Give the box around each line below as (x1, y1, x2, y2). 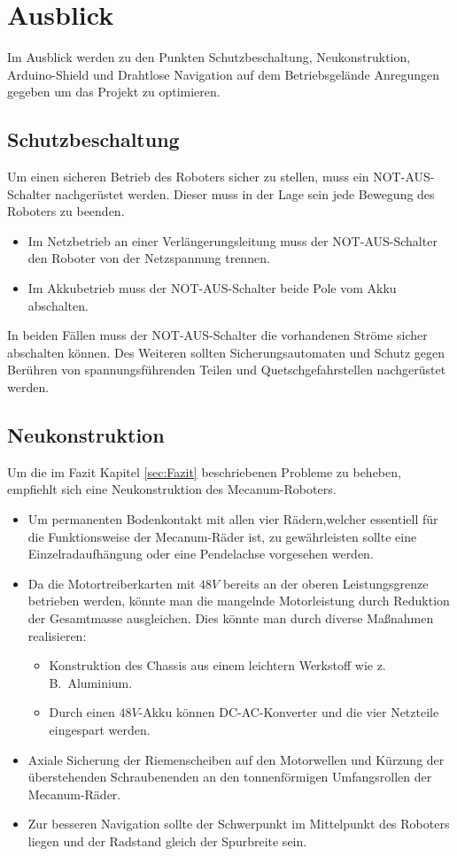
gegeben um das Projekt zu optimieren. (7, 82, 221, 101)
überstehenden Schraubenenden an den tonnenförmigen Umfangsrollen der (27, 767, 432, 786)
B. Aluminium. (49, 673, 133, 691)
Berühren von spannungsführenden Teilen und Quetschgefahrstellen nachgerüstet (7, 360, 446, 379)
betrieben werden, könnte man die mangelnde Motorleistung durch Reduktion (27, 591, 450, 610)
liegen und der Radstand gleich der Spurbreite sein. (27, 831, 307, 850)
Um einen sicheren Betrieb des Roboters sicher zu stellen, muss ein (7, 167, 369, 186)
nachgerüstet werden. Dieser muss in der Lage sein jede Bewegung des (55, 184, 435, 203)
